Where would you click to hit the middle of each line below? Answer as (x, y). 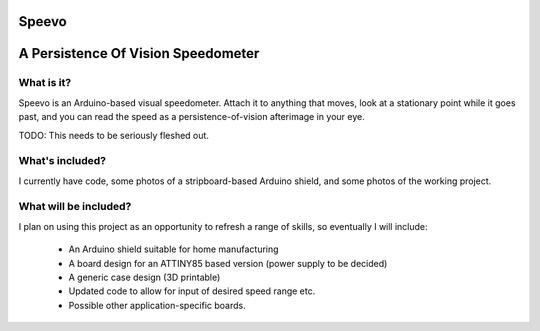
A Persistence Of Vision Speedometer (139, 53)
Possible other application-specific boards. (157, 305)
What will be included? (75, 207)
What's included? (62, 161)
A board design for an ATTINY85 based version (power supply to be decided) (228, 263)
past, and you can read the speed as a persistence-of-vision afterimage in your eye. (191, 117)
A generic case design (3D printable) (144, 277)
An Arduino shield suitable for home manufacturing (173, 249)
